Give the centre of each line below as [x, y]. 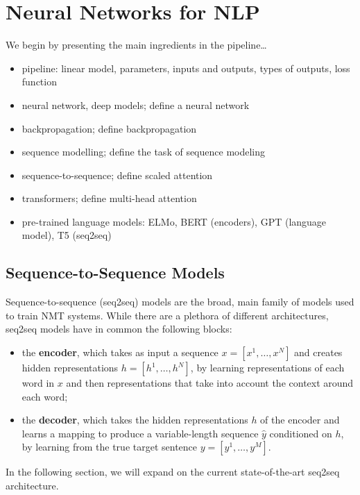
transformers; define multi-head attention [109, 198]
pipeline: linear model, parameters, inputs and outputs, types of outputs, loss [186, 68]
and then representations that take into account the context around [210, 383]
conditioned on [301, 433]
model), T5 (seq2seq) [67, 235]
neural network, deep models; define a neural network [136, 104]
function [39, 82]
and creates [318, 352]
